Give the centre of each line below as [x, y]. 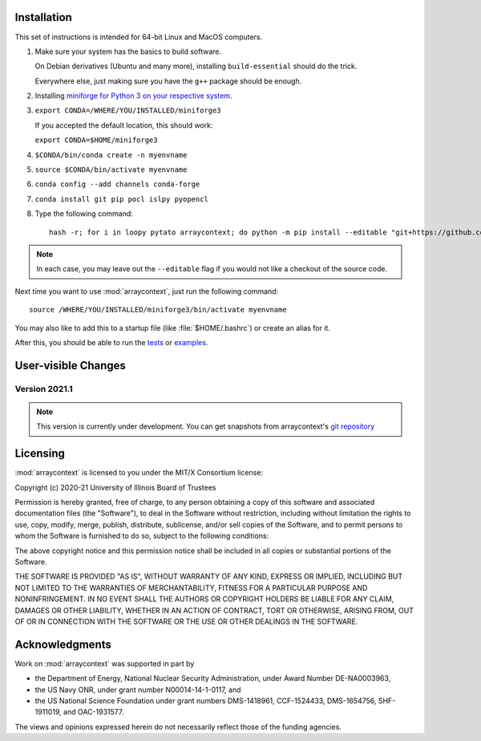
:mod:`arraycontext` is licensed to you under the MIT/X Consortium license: [139, 473]
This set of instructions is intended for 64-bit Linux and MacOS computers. [139, 37]
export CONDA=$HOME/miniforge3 [96, 140]
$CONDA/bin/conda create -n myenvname [111, 155]
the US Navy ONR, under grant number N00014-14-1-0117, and [138, 690]
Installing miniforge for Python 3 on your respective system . [133, 96]
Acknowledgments [63, 644]
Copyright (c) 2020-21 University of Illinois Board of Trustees [115, 487]
